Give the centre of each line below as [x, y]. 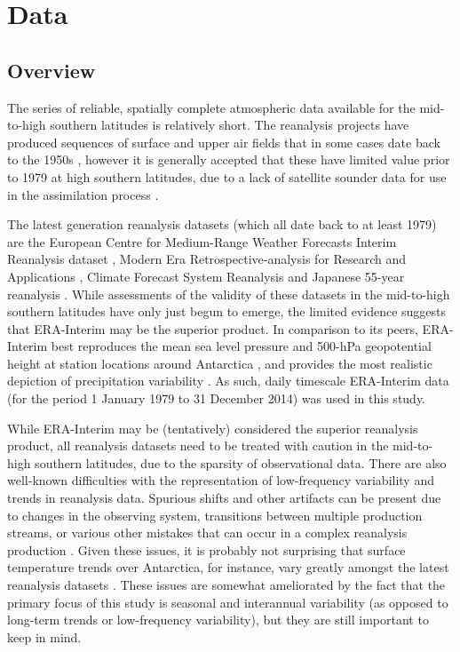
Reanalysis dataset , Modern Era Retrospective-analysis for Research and [207, 259]
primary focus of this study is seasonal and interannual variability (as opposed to [228, 602]
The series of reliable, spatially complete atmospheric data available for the [211, 107]
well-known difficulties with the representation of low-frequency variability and [221, 480]
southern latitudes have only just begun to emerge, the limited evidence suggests [227, 311]
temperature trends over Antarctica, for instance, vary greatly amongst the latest [228, 567]
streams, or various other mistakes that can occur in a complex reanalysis [207, 533]
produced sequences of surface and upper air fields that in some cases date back [224, 142]
